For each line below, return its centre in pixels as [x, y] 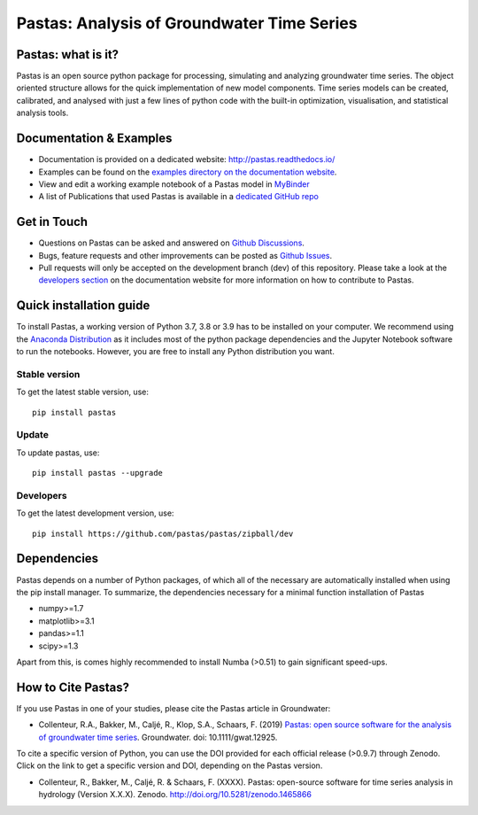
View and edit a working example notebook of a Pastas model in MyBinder [174, 184]
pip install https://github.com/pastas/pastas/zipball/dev [163, 533]
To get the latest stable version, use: [83, 392]
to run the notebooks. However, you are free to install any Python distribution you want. [176, 352]
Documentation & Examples [94, 139]
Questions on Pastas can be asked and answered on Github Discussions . [172, 243]
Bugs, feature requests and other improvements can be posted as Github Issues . [185, 255]
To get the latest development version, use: [95, 513]
